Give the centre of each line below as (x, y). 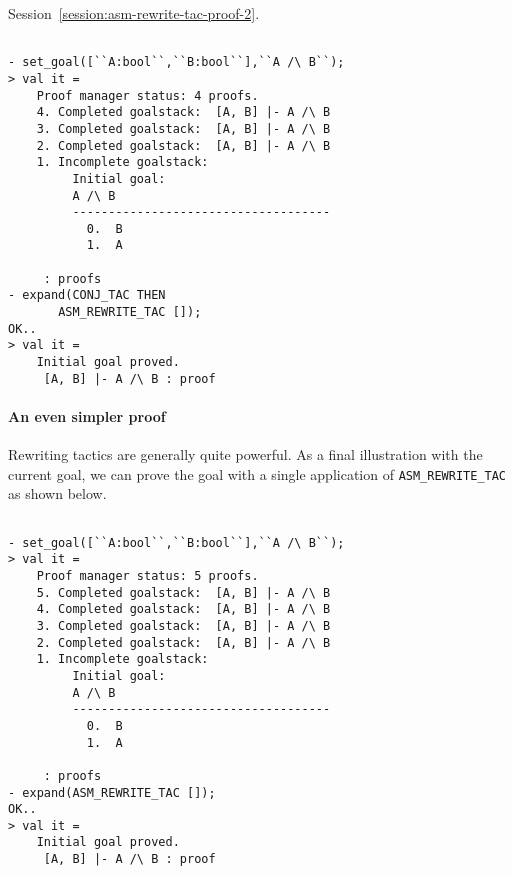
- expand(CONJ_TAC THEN (87, 295)
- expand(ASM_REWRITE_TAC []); (112, 792)
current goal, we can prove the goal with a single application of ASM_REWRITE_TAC (257, 473)
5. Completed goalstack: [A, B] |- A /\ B (183, 592)
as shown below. (57, 493)
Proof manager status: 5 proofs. (147, 575)
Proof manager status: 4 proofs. (147, 95)
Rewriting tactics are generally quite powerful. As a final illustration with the (245, 454)
